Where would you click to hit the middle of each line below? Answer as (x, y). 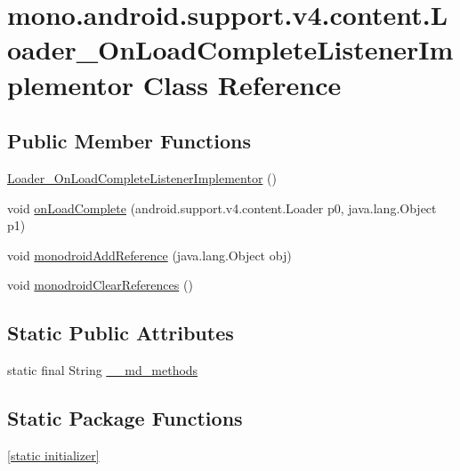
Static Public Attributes (121, 333)
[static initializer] (53, 455)
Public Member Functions (129, 141)
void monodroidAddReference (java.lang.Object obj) (149, 255)
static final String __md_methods (103, 370)
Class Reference (242, 84)
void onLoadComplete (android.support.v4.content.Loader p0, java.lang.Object (222, 208)
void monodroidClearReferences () (100, 285)
